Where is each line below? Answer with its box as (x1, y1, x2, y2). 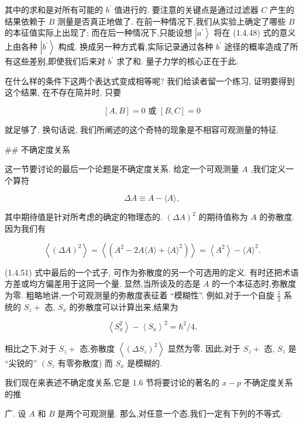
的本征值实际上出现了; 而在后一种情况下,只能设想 (5, 26, 192, 39)
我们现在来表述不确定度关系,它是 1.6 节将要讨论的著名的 (5, 376, 220, 388)
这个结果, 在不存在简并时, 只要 (5, 86, 122, 98)
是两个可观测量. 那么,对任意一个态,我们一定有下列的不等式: (57, 407, 283, 419)
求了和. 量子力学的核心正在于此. (116, 55, 239, 67)
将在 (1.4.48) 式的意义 (214, 26, 296, 39)
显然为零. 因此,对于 (167, 342, 241, 354)
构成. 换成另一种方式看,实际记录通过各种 (58, 40, 214, 53)
